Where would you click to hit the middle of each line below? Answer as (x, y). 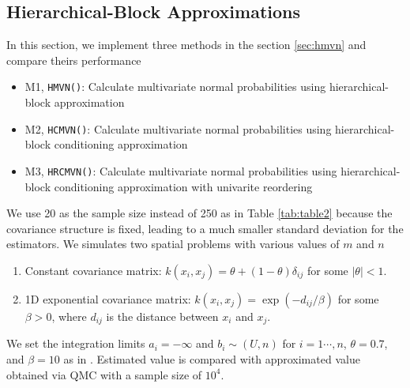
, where (69, 316)
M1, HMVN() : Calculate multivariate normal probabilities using (175, 87)
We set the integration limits (76, 343)
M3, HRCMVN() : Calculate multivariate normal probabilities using (181, 170)
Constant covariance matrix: (93, 270)
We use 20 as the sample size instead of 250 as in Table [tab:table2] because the (199, 213)
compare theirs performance (74, 60)
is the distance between (162, 316)
